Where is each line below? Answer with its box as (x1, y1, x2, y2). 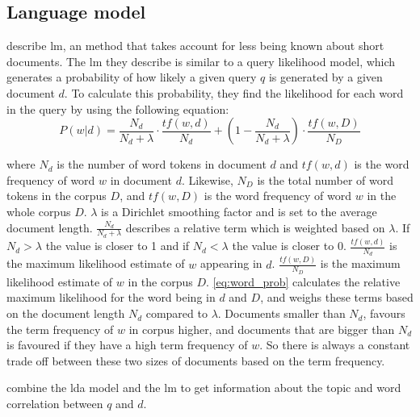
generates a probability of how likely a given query (6, 69, 257, 85)
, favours (363, 305, 405, 322)
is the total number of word (257, 171, 393, 188)
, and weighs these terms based (260, 289, 414, 306)
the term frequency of (6, 320, 114, 337)
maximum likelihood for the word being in (6, 289, 216, 306)
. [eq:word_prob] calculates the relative (206, 273, 401, 290)
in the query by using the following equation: (6, 100, 229, 117)
